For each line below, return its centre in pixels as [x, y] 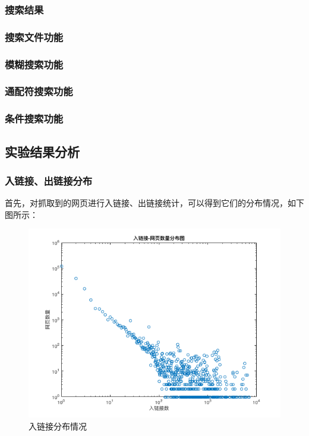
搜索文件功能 [34, 37]
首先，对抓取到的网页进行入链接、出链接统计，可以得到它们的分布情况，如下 [154, 203]
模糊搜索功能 [34, 64]
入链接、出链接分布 [49, 180]
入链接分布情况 [58, 426]
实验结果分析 [42, 151]
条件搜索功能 [34, 119]
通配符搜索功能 [39, 91]
